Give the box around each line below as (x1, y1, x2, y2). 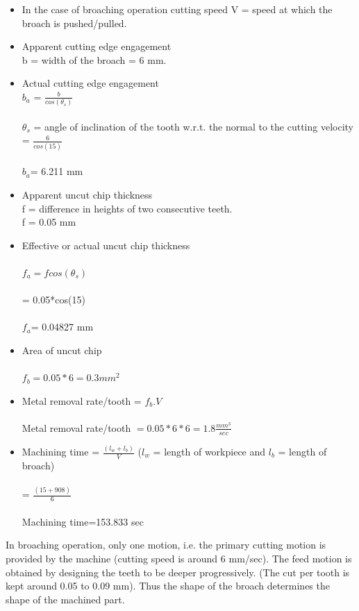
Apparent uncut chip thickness (22, 187, 153, 201)
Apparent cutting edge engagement (22, 39, 172, 53)
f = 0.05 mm (22, 215, 76, 229)
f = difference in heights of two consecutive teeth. (22, 201, 233, 215)
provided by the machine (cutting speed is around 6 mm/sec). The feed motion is (6, 551, 352, 565)
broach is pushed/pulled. (22, 15, 127, 30)
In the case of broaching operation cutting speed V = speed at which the (22, 2, 333, 16)
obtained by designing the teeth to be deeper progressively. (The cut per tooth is (6, 564, 350, 579)
